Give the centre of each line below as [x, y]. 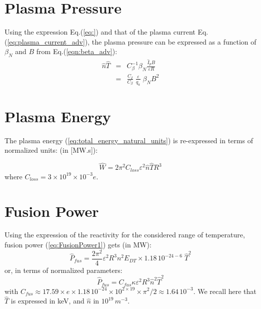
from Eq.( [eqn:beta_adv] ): [77, 51]
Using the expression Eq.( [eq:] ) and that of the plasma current [100, 32]
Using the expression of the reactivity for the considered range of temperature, [125, 235]
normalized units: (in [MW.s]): [51, 150]
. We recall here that [225, 291]
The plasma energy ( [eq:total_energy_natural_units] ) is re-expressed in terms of [129, 140]
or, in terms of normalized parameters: [63, 270]
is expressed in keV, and [47, 301]
